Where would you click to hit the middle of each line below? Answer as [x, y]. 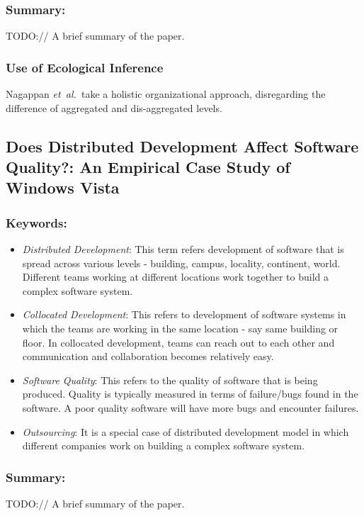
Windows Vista [63, 187]
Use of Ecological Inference [85, 67]
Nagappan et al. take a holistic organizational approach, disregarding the [166, 94]
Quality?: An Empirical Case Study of [148, 167]
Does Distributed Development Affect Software [182, 146]
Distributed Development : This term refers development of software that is [183, 249]
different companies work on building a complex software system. [164, 445]
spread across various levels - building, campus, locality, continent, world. [181, 263]
